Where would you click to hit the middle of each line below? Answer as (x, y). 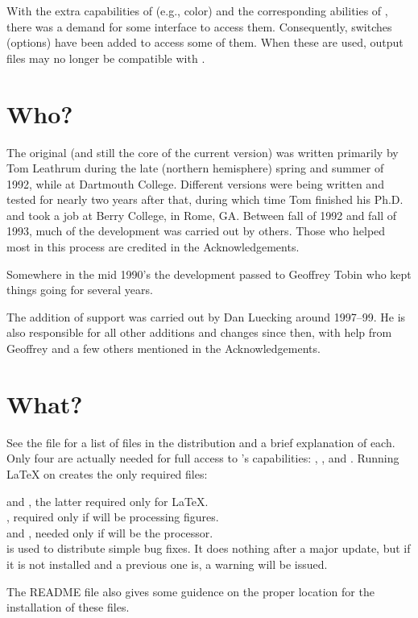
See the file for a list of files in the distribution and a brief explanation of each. (201, 442)
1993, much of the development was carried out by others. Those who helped (196, 231)
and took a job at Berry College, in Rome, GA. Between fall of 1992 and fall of (202, 215)
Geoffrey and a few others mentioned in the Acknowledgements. (163, 348)
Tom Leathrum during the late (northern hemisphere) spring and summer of (195, 168)
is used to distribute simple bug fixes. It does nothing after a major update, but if (209, 548)
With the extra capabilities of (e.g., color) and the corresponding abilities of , (197, 10)
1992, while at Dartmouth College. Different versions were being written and (195, 183)
